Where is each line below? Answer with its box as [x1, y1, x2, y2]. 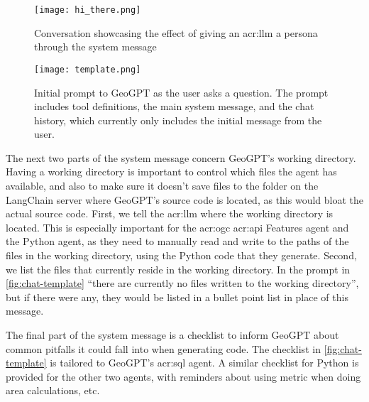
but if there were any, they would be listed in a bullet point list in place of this [6, 289, 348, 304]
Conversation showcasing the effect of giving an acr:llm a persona [34, 25, 318, 40]
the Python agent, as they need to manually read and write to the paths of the [6, 234, 349, 249]
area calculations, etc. [6, 383, 100, 398]
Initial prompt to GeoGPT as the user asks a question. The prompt [34, 85, 329, 99]
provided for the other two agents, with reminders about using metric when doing [6, 369, 361, 384]
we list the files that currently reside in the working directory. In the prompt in [6, 261, 351, 276]
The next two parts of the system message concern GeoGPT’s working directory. [6, 150, 356, 165]
